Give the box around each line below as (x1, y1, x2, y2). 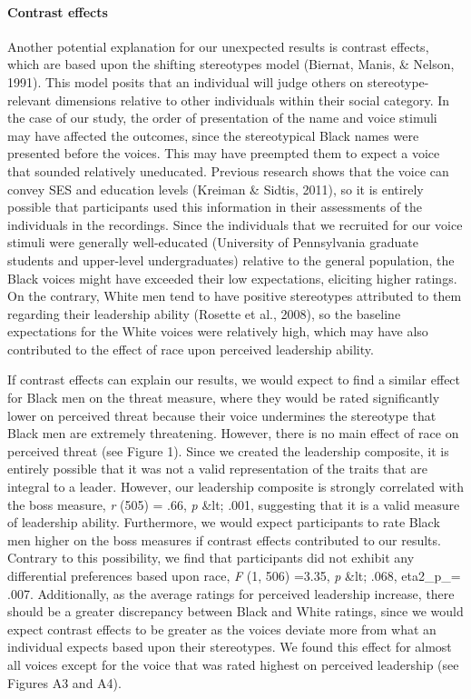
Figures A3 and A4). (7, 673, 122, 692)
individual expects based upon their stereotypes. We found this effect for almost (7, 637, 452, 656)
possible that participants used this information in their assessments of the (7, 197, 423, 216)
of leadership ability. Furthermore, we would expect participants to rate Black (7, 513, 440, 532)
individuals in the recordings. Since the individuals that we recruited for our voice (7, 215, 463, 234)
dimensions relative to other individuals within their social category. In (54, 90, 450, 109)
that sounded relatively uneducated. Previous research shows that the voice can (7, 161, 449, 180)
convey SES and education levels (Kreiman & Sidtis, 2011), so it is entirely (7, 179, 424, 198)
